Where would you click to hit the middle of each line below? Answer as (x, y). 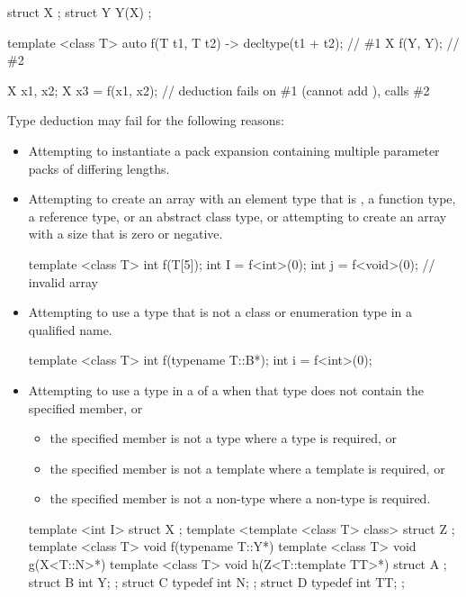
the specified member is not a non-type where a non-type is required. (240, 498)
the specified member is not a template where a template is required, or (247, 468)
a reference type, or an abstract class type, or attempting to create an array (237, 216)
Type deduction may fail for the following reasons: (146, 120)
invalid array (63, 281)
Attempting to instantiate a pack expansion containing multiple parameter (234, 150)
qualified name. (70, 329)
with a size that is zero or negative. (125, 234)
